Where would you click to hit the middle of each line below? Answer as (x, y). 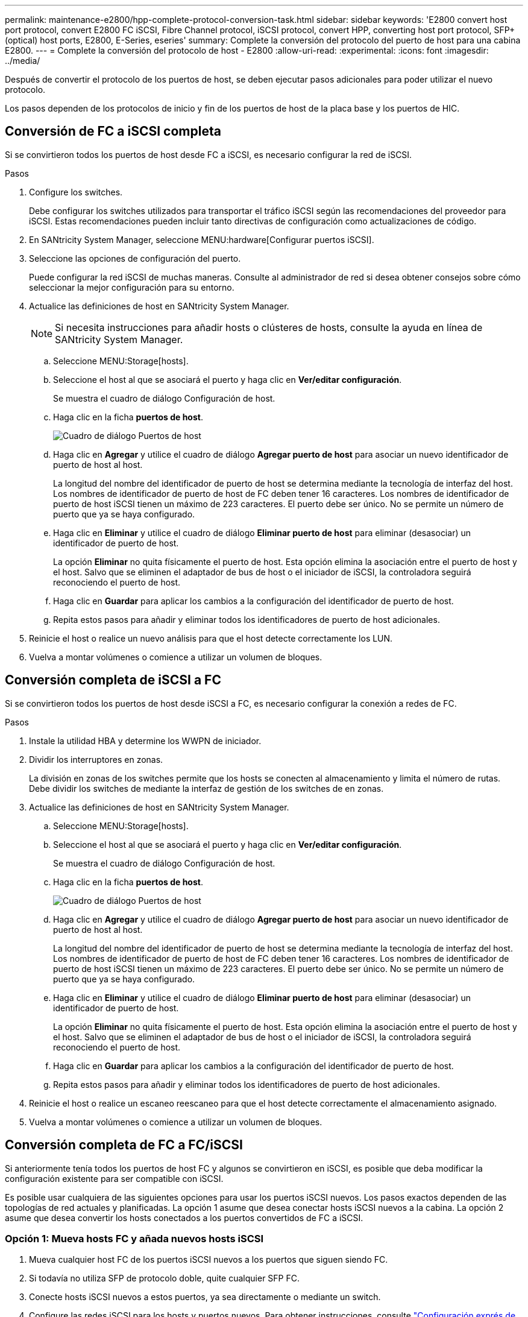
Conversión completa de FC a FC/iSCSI (124, 1145)
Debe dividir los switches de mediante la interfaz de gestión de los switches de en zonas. (206, 788)
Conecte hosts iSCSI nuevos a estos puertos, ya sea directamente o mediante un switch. (205, 1297)
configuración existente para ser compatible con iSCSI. (114, 1178)
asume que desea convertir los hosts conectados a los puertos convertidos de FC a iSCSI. (184, 1218)
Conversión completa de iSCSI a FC (113, 680)
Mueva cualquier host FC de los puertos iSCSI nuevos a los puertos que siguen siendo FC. (209, 1260)
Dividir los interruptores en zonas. (96, 759)
